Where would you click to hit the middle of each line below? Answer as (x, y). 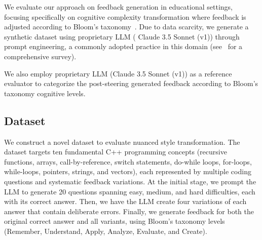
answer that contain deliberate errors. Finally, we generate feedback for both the (129, 211)
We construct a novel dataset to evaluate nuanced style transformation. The (122, 142)
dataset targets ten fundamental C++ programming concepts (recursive (116, 152)
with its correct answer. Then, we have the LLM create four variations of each (125, 201)
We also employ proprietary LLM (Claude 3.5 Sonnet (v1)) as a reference (118, 73)
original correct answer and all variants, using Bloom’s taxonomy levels (115, 221)
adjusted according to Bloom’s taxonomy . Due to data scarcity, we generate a (126, 27)
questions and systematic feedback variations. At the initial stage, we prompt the (130, 181)
